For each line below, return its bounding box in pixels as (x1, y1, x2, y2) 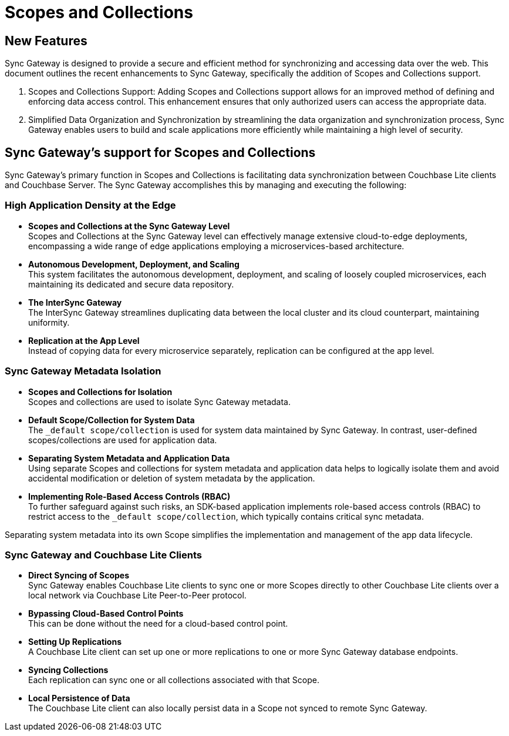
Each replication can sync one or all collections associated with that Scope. (28, 675, 319, 685)
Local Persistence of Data (28, 693, 130, 704)
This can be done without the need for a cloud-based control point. (28, 618, 288, 629)
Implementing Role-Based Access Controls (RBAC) (28, 491, 231, 501)
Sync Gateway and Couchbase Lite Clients (5, 548, 202, 561)
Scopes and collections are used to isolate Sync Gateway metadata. (28, 396, 291, 407)
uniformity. (28, 317, 70, 327)
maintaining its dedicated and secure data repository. (28, 279, 234, 289)
